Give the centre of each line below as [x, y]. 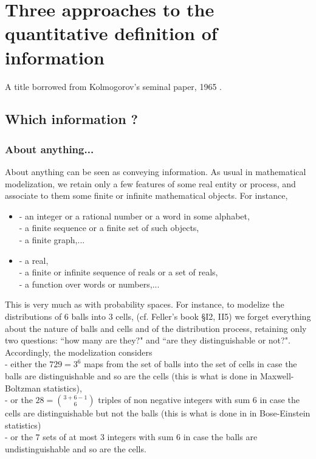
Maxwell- [277, 376]
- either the [26, 364]
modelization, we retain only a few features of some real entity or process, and [150, 183]
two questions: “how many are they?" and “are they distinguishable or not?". [148, 340]
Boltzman [23, 388]
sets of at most [70, 437]
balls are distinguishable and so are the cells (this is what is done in [131, 376]
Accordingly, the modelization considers [79, 352]
